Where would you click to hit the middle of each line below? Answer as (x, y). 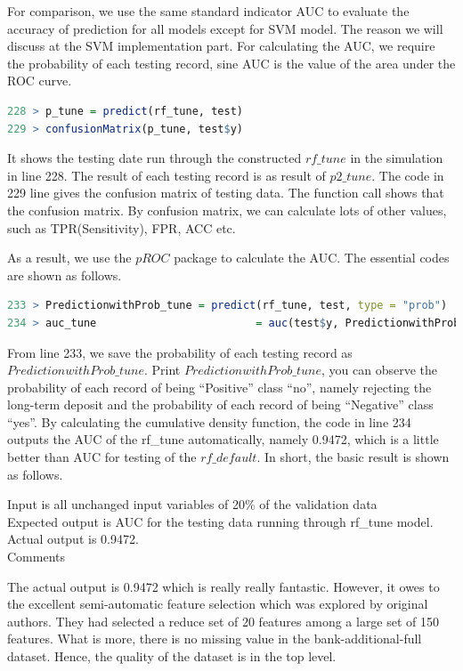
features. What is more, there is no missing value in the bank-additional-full (215, 639)
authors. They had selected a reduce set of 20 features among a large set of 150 (223, 621)
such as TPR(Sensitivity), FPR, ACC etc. (122, 227)
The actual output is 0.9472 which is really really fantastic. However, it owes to (223, 586)
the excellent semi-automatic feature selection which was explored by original (218, 604)
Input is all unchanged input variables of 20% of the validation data (192, 504)
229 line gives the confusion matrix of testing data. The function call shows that (226, 193)
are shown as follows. (65, 275)
